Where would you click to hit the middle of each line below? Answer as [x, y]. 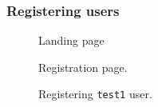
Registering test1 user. [95, 94]
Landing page [71, 40]
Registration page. [83, 67]
